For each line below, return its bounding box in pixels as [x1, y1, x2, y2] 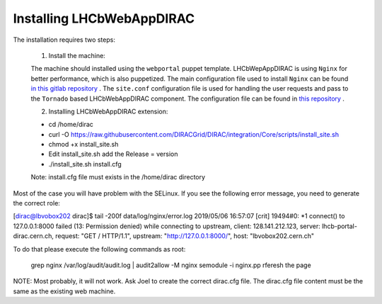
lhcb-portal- [322, 222, 357, 230]
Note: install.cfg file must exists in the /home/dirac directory [30, 173, 205, 181]
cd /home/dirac [48, 120, 93, 129]
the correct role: [13, 199, 60, 208]
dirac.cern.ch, [13, 232, 54, 240]
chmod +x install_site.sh [48, 140, 119, 149]
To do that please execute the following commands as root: [13, 244, 186, 253]
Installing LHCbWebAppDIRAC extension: [48, 107, 168, 116]
